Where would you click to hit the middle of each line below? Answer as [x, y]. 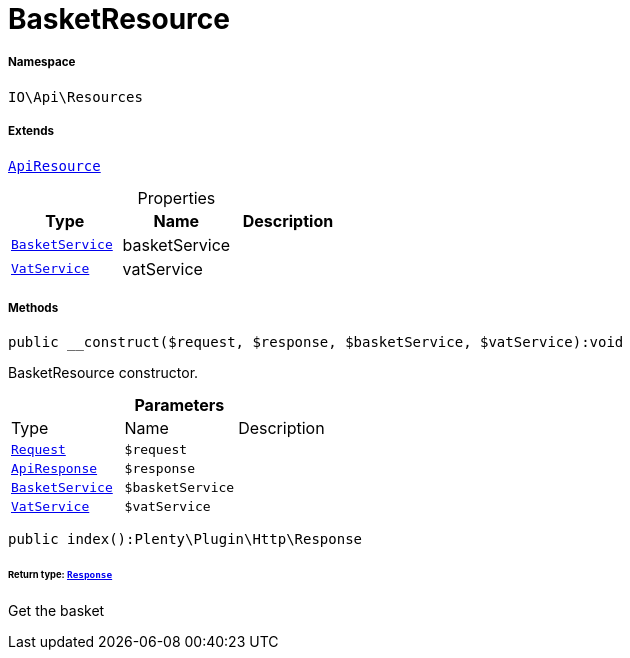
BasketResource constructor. [103, 373]
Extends [31, 131]
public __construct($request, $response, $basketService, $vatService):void [316, 342]
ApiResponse [54, 469]
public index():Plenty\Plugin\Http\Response [185, 539]
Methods [33, 307]
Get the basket [56, 611]
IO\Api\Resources [75, 96]
